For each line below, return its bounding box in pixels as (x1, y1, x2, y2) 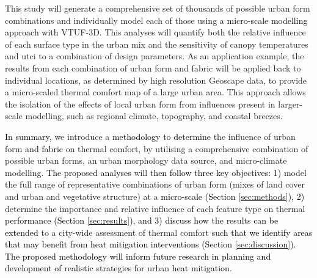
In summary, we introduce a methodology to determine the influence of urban (5, 130, 296, 142)
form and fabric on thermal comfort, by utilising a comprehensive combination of (5, 142, 308, 155)
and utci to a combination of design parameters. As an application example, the (5, 49, 304, 62)
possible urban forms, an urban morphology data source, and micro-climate (5, 154, 287, 167)
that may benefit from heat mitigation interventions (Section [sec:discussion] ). (5, 238, 296, 251)
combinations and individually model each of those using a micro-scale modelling (5, 13, 308, 26)
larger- (278, 97, 303, 110)
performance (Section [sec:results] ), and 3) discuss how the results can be (5, 214, 279, 227)
